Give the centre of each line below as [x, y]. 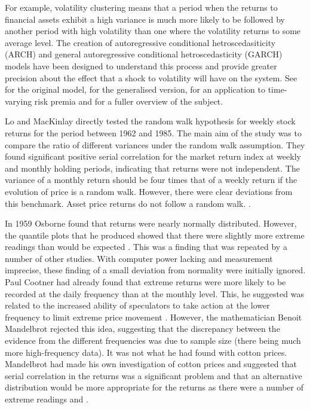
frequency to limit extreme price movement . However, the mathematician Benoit [154, 317]
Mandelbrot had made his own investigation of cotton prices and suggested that [151, 364]
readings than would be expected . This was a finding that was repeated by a [146, 247]
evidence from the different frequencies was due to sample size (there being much [153, 341]
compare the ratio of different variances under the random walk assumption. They [155, 144]
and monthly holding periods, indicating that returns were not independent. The [152, 168]
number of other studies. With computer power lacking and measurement [139, 258]
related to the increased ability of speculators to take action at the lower [137, 305]
